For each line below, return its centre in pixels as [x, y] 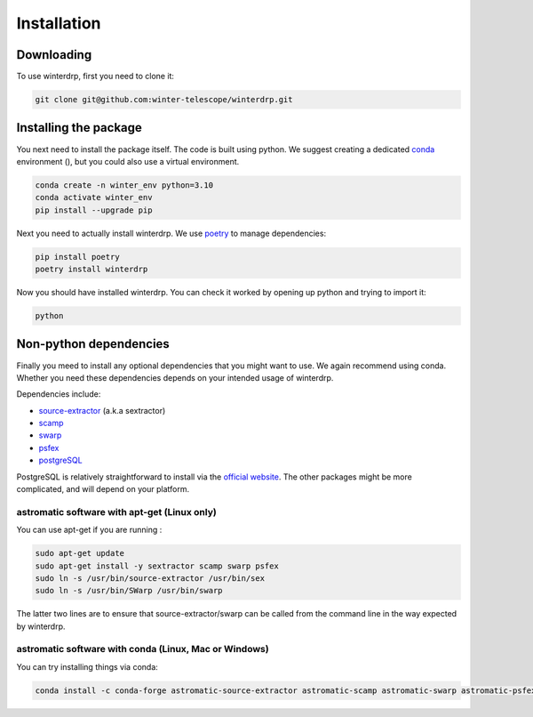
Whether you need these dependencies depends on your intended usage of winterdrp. [175, 377]
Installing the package [79, 128]
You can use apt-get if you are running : [89, 530]
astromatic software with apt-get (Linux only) [116, 512]
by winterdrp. [41, 626]
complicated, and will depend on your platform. [103, 489]
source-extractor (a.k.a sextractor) [102, 410]
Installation [59, 23]
